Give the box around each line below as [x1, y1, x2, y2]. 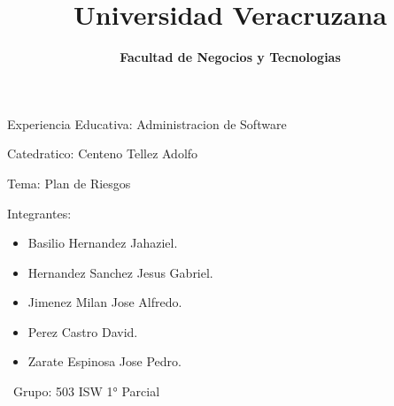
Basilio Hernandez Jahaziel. [27, 234, 178, 252]
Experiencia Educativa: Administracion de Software [7, 114, 287, 133]
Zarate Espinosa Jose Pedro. [27, 352, 182, 371]
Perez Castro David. [27, 322, 138, 341]
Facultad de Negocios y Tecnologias [120, 48, 341, 66]
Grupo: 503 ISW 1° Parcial [12, 382, 160, 401]
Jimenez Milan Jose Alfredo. [27, 293, 182, 311]
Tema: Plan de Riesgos [7, 173, 131, 192]
